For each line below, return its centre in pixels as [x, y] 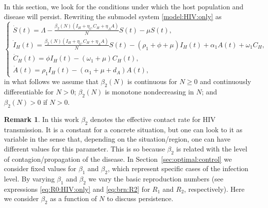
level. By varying [29, 179]
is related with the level [212, 148]
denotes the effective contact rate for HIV [153, 119]
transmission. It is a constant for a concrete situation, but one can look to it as [123, 129]
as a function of [73, 198]
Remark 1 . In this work [42, 119]
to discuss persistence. [140, 198]
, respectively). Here [214, 189]
